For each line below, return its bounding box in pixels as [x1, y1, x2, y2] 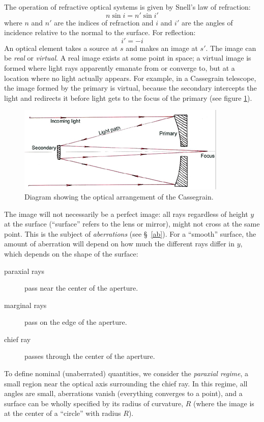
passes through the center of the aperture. [24, 351, 155, 361]
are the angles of [181, 17, 233, 27]
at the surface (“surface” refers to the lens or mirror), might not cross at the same [4, 218, 260, 229]
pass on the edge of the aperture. [24, 317, 127, 327]
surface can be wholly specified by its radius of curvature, [4, 398, 184, 408]
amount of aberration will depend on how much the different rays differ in [4, 238, 234, 249]
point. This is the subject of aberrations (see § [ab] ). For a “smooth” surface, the [4, 228, 256, 239]
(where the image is [193, 398, 254, 408]
